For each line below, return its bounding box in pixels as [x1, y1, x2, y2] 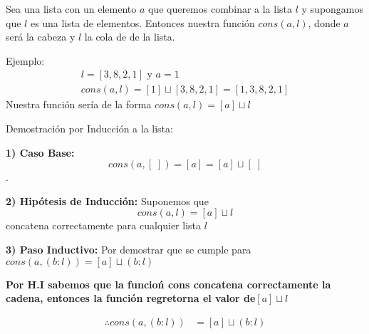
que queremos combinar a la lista [147, 1, 293, 16]
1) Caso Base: [6, 145, 75, 160]
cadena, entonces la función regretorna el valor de [6, 291, 256, 306]
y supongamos [301, 1, 364, 16]
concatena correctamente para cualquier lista [6, 218, 201, 233]
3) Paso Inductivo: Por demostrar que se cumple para [6, 242, 251, 256]
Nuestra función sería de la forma [6, 97, 152, 112]
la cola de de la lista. [84, 29, 175, 44]
